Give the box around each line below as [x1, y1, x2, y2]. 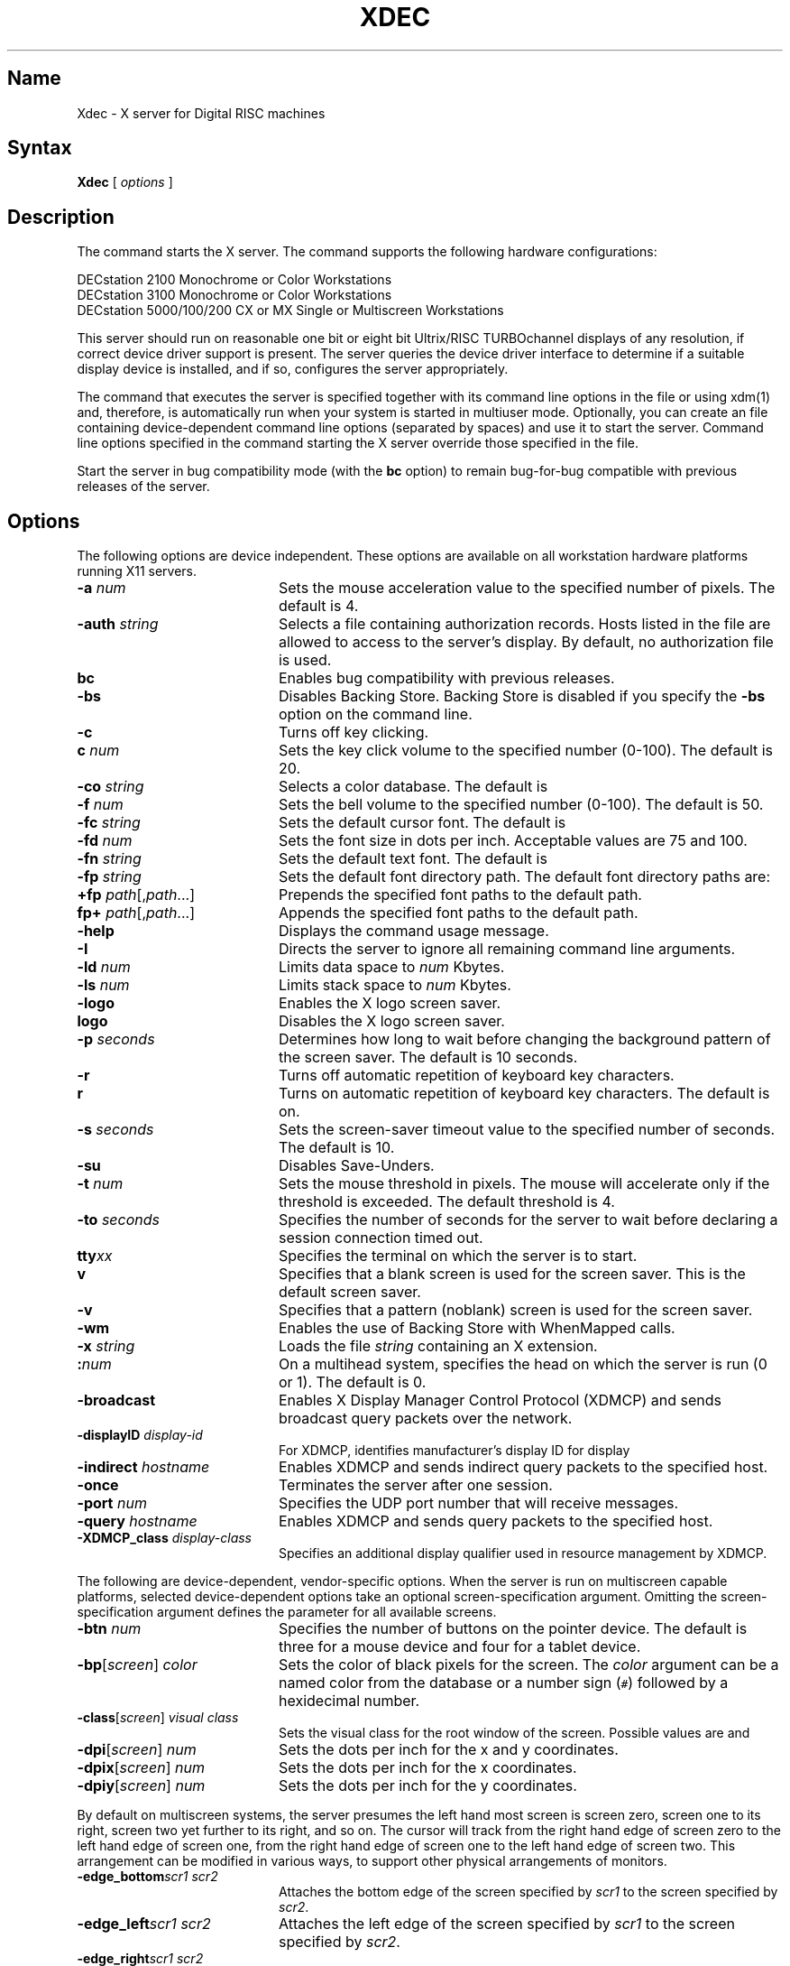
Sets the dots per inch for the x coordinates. [278, 1758, 577, 1777]
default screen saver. [278, 1283, 421, 1302]
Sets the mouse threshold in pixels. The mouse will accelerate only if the [278, 1174, 770, 1193]
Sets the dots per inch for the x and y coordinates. [278, 1740, 619, 1759]
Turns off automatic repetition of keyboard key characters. [278, 1066, 675, 1085]
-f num [77, 795, 124, 814]
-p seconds [77, 1030, 155, 1049]
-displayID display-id [77, 1427, 203, 1443]
